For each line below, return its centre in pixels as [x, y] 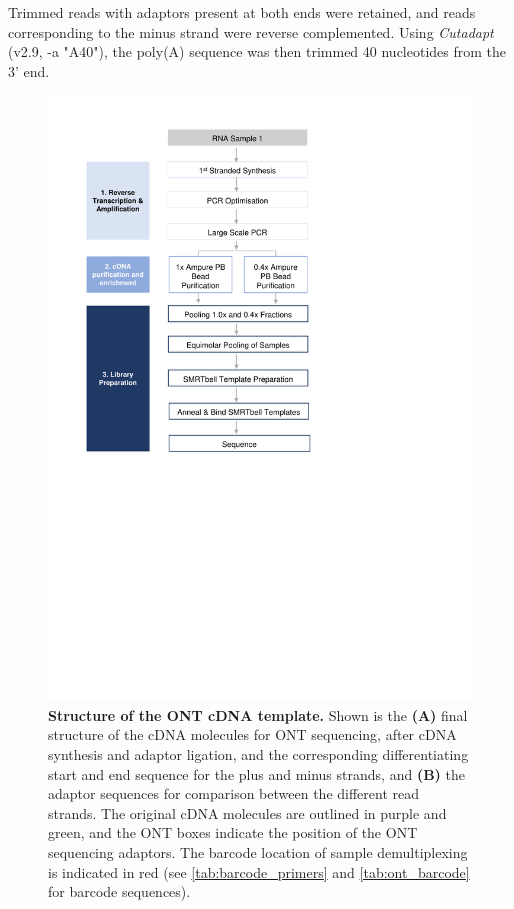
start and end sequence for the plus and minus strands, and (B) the [256, 773]
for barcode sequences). [119, 891]
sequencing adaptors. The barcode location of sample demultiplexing [258, 851]
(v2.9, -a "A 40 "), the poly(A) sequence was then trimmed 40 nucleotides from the [257, 51]
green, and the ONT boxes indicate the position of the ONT [233, 832]
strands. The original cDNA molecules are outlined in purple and [247, 812]
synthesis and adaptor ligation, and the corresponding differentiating [258, 753]
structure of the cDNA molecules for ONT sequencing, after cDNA [252, 734]
